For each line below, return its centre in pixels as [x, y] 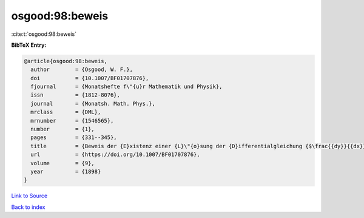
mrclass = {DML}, [66, 112]
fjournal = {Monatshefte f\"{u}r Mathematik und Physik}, [126, 87]
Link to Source [29, 196]
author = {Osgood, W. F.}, [82, 70]
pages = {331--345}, [74, 138]
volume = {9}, [63, 163]
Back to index [28, 207]
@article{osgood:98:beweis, [66, 61]
